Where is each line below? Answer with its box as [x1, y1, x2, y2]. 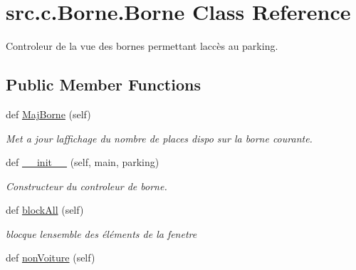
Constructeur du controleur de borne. [6, 178, 167, 193]
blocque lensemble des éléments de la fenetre [6, 226, 197, 241]
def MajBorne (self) [6, 106, 91, 121]
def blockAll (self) [6, 202, 84, 217]
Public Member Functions [6, 73, 201, 95]
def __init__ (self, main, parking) [6, 155, 159, 170]
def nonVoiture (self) [6, 250, 95, 265]
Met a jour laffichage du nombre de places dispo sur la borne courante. [6, 130, 313, 145]
